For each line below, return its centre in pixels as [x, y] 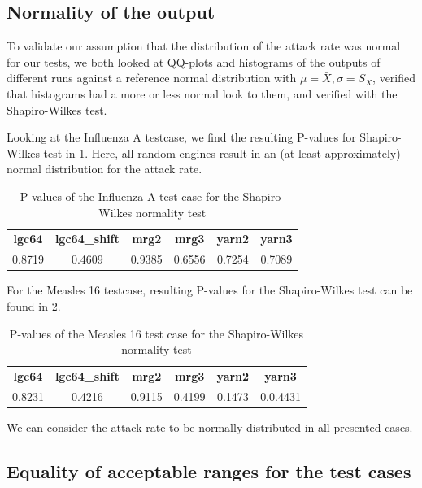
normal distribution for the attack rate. [104, 169]
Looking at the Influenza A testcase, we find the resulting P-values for [181, 137]
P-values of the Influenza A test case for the [129, 196]
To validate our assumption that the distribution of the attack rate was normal [204, 46]
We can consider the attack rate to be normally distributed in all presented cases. [210, 427]
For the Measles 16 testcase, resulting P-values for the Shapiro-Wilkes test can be [210, 290]
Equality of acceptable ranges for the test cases [209, 471]
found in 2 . [34, 305]
